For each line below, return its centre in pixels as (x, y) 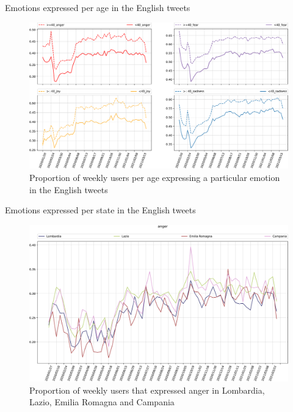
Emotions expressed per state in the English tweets (100, 210)
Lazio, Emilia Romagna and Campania (102, 402)
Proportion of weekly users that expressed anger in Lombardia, (147, 390)
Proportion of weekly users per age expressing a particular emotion (155, 177)
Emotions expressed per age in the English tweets (98, 7)
